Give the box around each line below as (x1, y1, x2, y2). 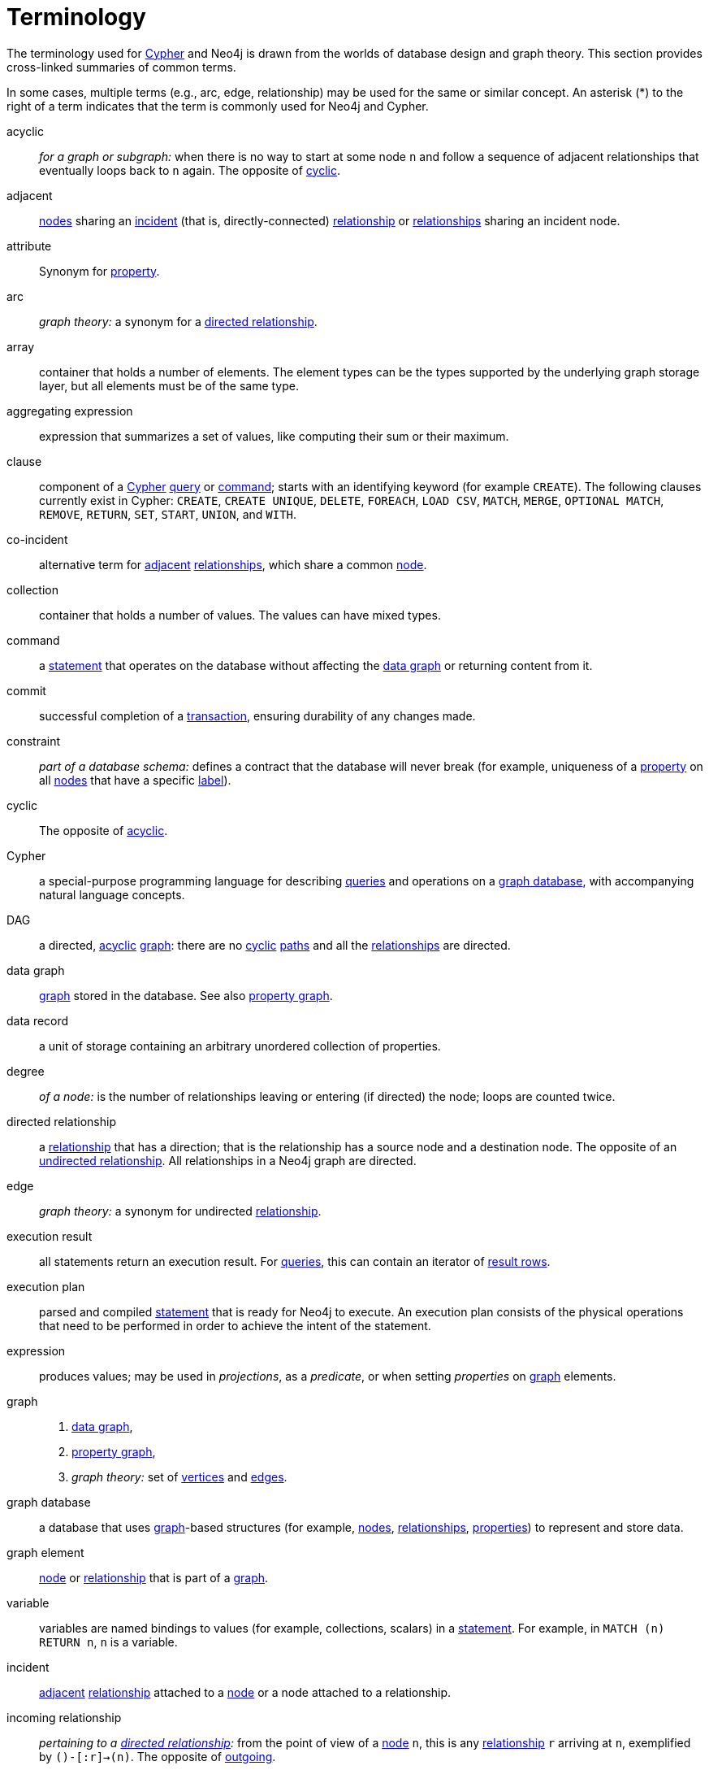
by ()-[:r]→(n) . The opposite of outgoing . (39, 1749, 276, 1763)
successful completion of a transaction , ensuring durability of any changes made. (39, 708, 476, 723)
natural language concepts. (39, 887, 185, 902)
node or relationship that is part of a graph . (39, 1570, 269, 1585)
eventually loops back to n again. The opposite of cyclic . (39, 163, 341, 177)
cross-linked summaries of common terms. (6, 59, 236, 74)
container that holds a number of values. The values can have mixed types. (39, 607, 441, 622)
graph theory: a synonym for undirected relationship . (39, 1203, 322, 1218)
